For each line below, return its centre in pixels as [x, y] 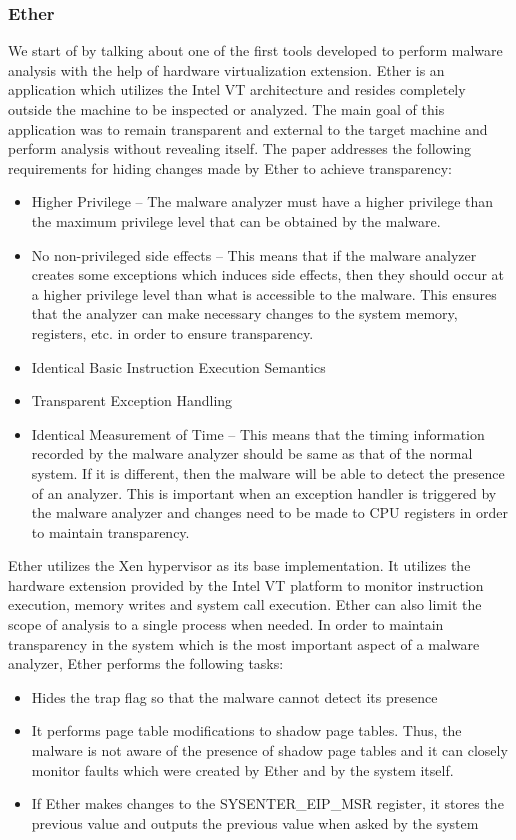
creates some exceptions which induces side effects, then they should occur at [268, 274]
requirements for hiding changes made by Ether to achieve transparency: [230, 167]
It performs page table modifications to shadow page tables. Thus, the [246, 730]
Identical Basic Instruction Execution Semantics [178, 366]
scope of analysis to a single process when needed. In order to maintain [226, 624]
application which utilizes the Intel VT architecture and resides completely [237, 89]
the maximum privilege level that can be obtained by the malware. [236, 220]
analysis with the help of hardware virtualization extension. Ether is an [226, 69]
